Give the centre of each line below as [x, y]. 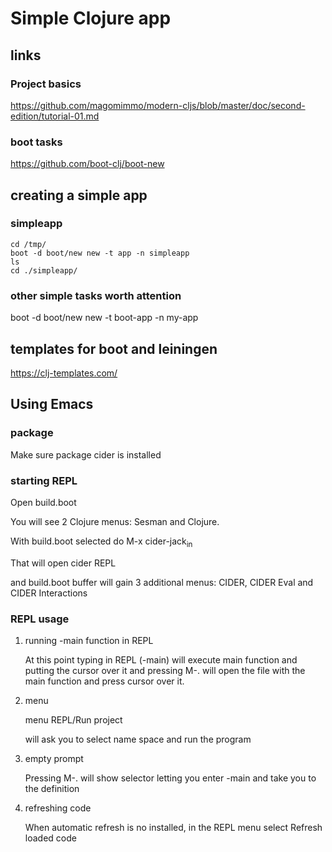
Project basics [46, 84]
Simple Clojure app [91, 18]
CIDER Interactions [49, 593]
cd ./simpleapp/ [44, 270]
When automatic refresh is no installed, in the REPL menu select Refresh [173, 828]
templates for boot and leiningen [114, 348]
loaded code [50, 838]
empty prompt [54, 759]
